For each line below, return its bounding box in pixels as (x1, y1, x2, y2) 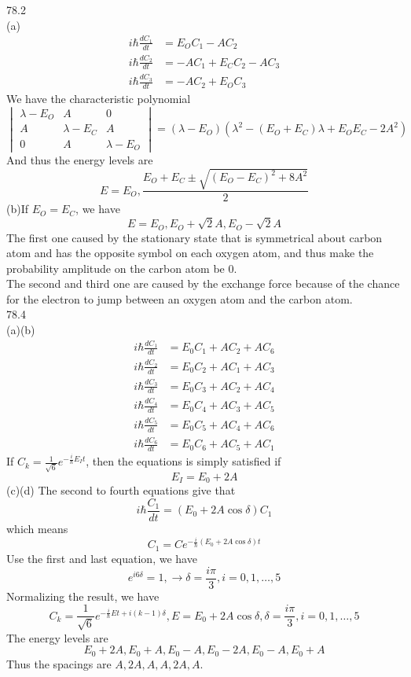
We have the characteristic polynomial (6, 90, 191, 106)
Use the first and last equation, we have (6, 550, 197, 566)
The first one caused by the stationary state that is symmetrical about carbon (6, 229, 383, 245)
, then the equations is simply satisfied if (86, 453, 281, 469)
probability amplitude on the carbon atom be (6, 259, 225, 276)
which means (6, 520, 68, 536)
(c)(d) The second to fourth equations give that (6, 482, 236, 499)
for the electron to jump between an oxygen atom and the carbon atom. (6, 290, 353, 307)
